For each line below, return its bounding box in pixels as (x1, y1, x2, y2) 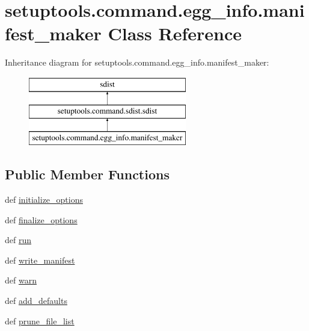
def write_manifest (5, 253, 75, 266)
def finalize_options (5, 213, 78, 226)
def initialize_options (5, 193, 83, 206)
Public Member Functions (5, 165, 170, 184)
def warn (5, 274, 37, 286)
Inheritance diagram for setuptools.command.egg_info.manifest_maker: (5, 56, 269, 69)
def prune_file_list (5, 314, 75, 327)
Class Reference (108, 21, 242, 46)
